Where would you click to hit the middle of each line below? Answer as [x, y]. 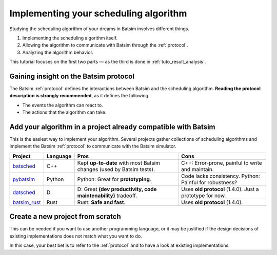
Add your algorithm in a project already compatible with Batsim [112, 127]
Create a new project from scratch [65, 217]
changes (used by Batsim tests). [116, 169]
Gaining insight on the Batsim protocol [72, 76]
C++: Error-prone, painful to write [222, 163]
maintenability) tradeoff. [107, 196]
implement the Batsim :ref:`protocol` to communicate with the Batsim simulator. [93, 146]
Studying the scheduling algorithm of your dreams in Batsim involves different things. [100, 29]
